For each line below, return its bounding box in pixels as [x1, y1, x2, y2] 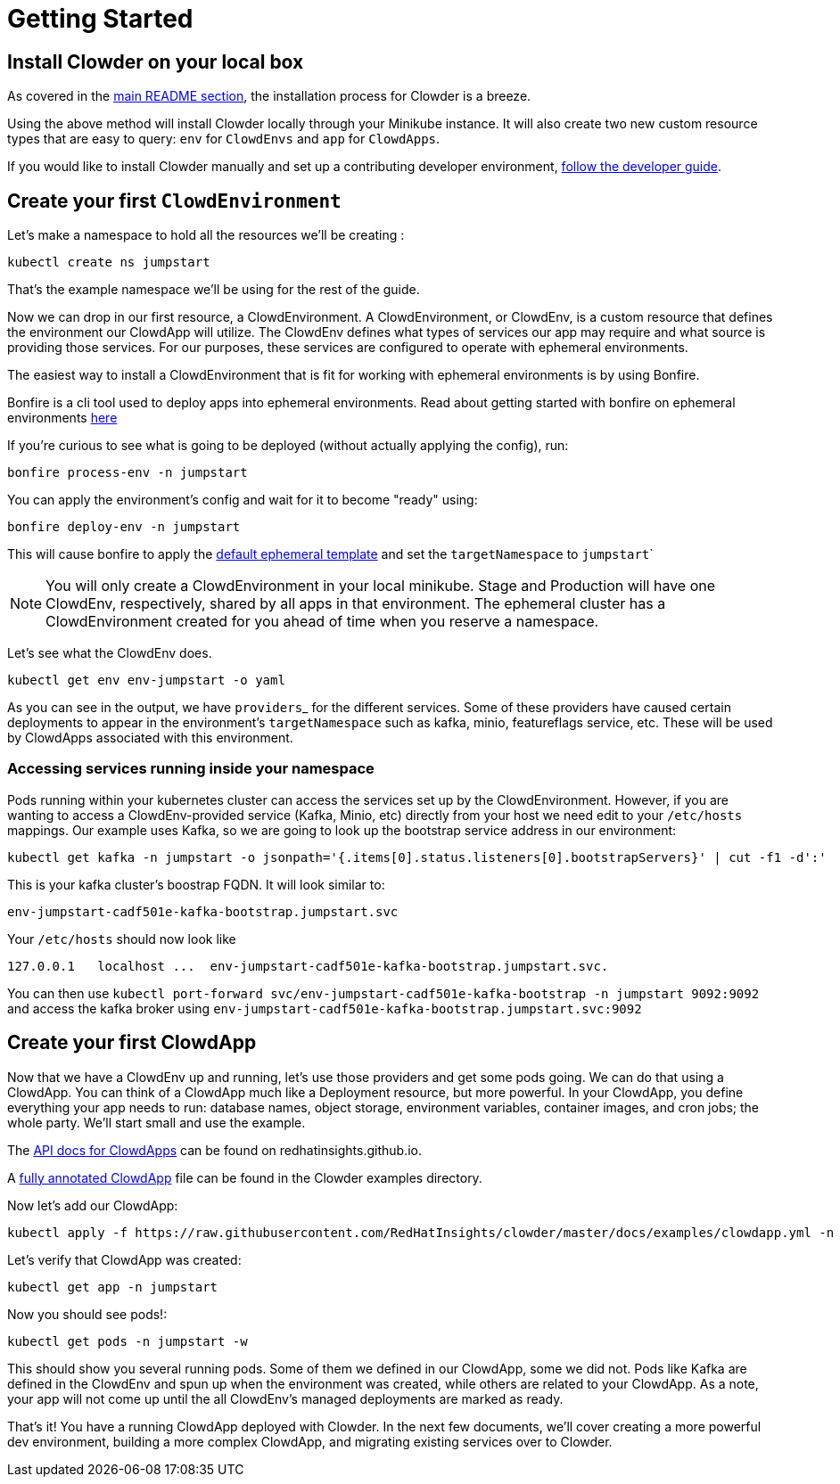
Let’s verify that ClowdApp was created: [7, 1251, 242, 1267]
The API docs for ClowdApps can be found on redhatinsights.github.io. [7, 1142, 422, 1158]
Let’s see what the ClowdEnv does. [7, 645, 212, 661]
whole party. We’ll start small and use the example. [7, 1114, 306, 1130]
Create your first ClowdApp [7, 1031, 257, 1054]
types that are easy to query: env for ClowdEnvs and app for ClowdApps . [7, 131, 441, 147]
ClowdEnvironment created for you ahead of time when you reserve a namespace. [45, 612, 599, 631]
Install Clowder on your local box [7, 50, 304, 73]
